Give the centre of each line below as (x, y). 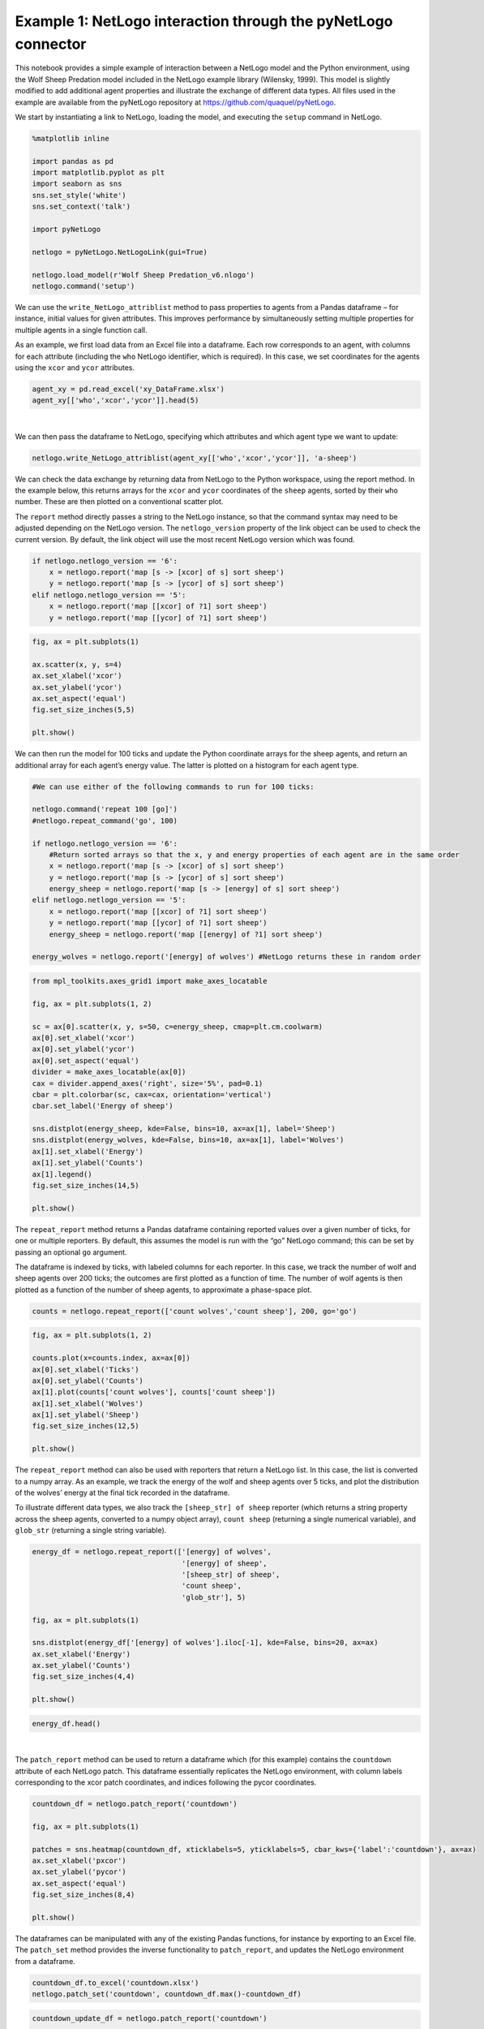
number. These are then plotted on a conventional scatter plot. (119, 502)
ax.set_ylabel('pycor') (79, 1872)
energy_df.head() (66, 1723)
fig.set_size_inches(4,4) (84, 1677)
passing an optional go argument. (71, 1252)
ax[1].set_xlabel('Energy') (88, 1151)
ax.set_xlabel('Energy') (81, 1654)
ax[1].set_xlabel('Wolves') (88, 1403)
